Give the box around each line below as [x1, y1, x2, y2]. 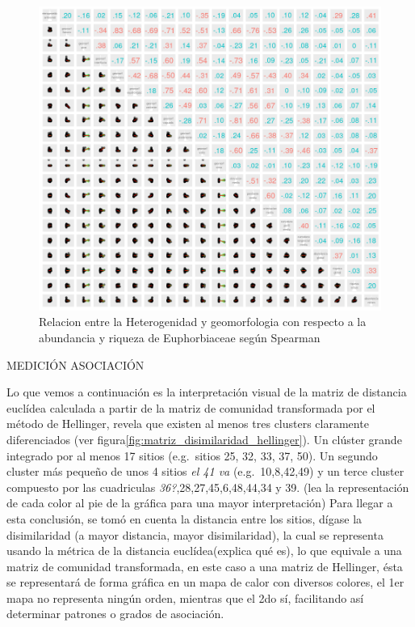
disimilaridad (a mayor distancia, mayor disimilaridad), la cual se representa [6, 526, 384, 543]
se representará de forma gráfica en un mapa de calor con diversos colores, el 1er [6, 574, 405, 591]
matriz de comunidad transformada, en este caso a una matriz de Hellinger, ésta [6, 557, 403, 574]
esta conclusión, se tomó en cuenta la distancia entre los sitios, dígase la [6, 510, 363, 527]
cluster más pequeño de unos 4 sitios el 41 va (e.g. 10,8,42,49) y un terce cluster [6, 463, 405, 480]
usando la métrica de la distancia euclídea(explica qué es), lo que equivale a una [6, 542, 402, 559]
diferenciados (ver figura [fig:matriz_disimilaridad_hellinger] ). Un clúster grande [6, 430, 402, 447]
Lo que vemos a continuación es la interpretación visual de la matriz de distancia [6, 383, 407, 400]
